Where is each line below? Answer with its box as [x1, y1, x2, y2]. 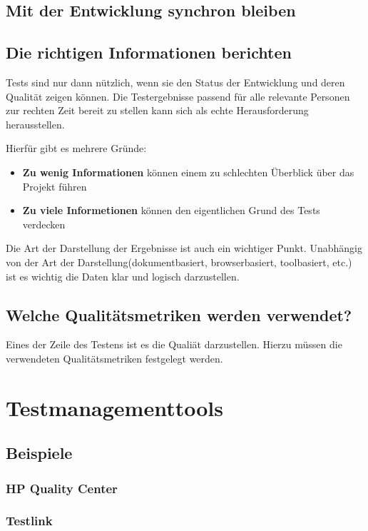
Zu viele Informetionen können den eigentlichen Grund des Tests [22, 203, 320, 218]
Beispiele [6, 442, 73, 464]
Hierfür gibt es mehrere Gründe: [6, 141, 147, 156]
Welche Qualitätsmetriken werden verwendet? [6, 303, 352, 325]
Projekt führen [22, 178, 87, 193]
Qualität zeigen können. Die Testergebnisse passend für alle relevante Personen [6, 88, 350, 103]
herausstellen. [6, 116, 65, 131]
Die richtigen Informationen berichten [6, 41, 292, 64]
